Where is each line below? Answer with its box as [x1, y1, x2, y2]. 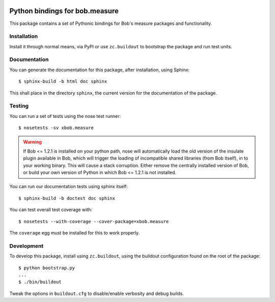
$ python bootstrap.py [18, 265, 75, 270]
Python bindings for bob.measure [9, 7, 119, 15]
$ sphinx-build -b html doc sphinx [18, 79, 107, 84]
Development [9, 242, 44, 249]
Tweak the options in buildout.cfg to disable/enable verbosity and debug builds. [9, 290, 184, 296]
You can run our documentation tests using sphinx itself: [9, 184, 128, 190]
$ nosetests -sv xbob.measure [18, 125, 94, 131]
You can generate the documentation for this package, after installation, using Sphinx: [9, 67, 190, 73]
